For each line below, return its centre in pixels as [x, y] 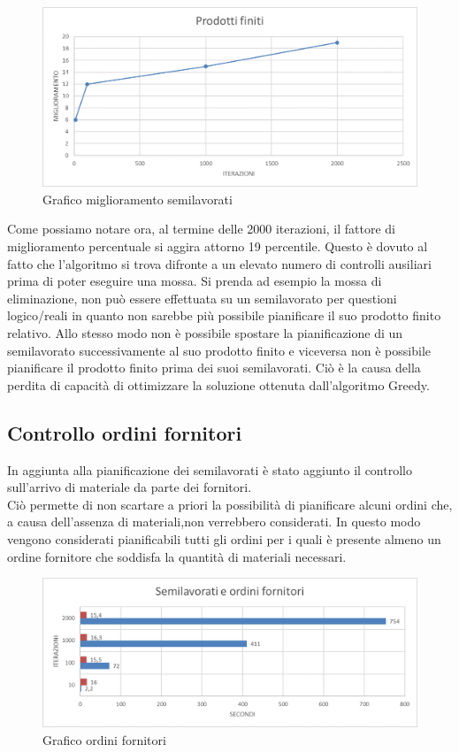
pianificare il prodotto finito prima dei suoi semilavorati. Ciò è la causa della [214, 368]
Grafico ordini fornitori [104, 739]
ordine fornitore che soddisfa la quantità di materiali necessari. [177, 556]
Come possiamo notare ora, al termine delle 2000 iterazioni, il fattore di [201, 229]
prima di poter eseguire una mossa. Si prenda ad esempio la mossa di [195, 281]
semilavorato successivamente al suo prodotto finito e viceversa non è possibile [219, 350]
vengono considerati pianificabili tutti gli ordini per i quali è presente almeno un [224, 539]
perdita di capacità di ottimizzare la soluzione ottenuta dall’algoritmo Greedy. [218, 384]
